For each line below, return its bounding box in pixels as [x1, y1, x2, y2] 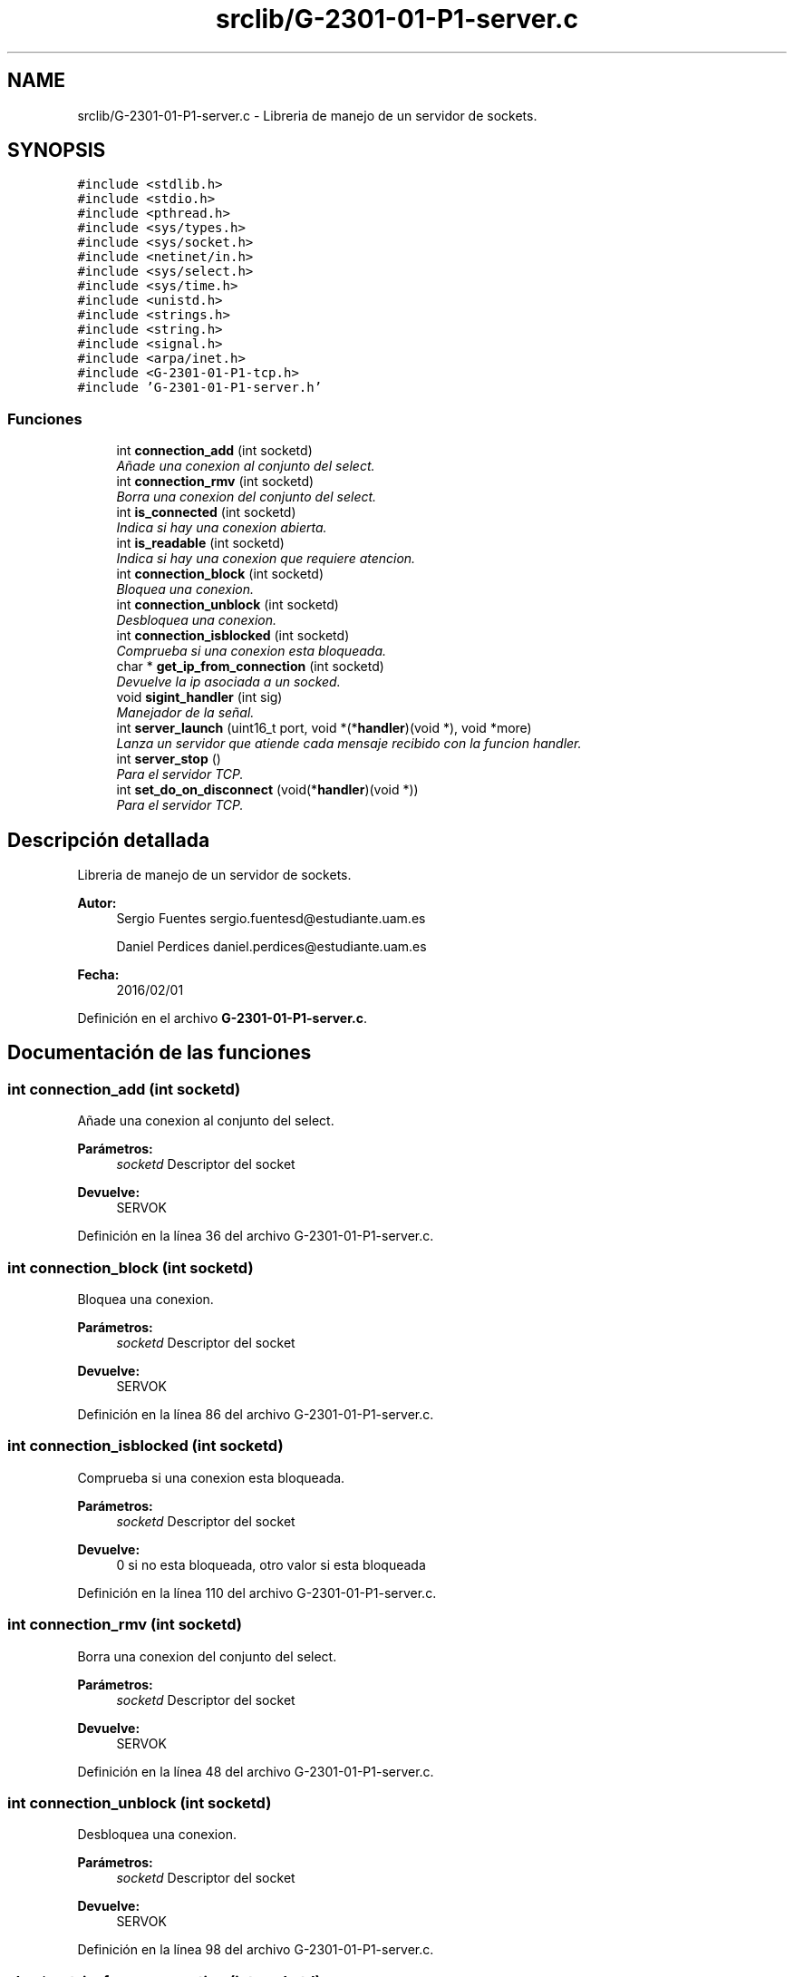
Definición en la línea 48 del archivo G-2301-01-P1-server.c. [77, 1763, 434, 1779]
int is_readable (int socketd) [116, 535, 285, 551]
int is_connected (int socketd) [116, 504, 296, 521]
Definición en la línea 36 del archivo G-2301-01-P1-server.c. [77, 1228, 434, 1244]
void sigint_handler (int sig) [116, 689, 283, 706]
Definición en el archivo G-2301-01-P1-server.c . [77, 1010, 367, 1027]
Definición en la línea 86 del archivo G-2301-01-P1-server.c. [77, 1407, 434, 1422]
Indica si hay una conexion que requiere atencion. [116, 550, 416, 567]
